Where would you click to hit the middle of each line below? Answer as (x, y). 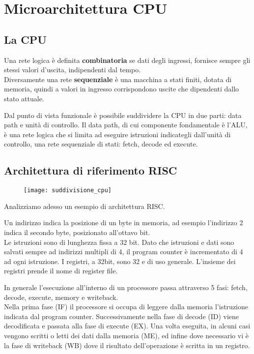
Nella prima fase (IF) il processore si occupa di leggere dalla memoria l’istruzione (126, 307)
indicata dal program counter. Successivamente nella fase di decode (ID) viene (122, 316)
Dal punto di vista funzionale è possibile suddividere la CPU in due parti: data (123, 115)
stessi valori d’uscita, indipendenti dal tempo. (72, 70)
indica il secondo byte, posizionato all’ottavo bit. (77, 232)
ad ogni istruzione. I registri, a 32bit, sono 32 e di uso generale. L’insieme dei (120, 261)
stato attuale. (24, 98)
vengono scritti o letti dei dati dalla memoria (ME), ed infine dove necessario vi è (126, 335)
